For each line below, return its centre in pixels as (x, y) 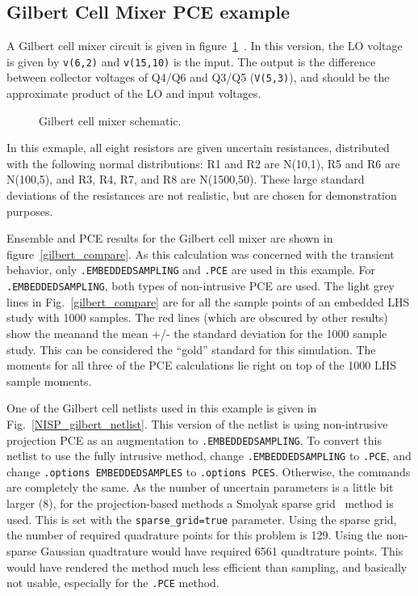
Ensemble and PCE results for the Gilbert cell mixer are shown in (170, 238)
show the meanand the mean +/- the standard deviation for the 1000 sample (197, 333)
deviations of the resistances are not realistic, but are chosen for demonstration (202, 195)
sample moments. (49, 380)
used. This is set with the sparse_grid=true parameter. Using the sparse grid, (202, 519)
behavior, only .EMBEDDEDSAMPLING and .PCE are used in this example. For (191, 270)
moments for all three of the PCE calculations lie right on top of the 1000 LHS (202, 365)
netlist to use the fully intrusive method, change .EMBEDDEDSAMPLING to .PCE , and (209, 456)
